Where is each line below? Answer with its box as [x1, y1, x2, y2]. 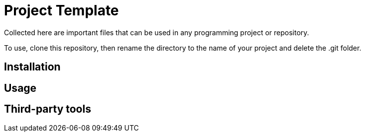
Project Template [4, 2, 119, 19]
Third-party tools [4, 103, 91, 116]
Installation [4, 61, 61, 73]
